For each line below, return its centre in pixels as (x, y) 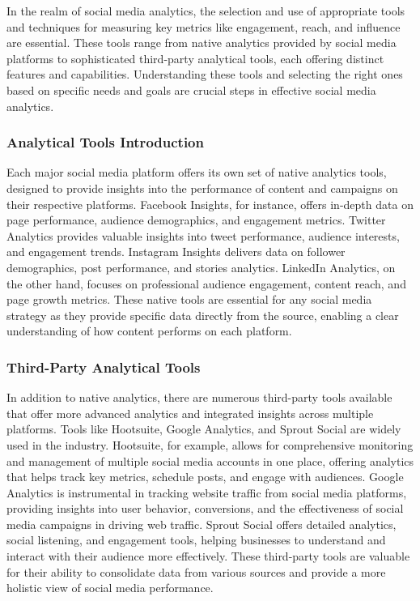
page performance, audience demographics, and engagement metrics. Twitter (196, 220)
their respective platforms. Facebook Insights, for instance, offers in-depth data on (210, 204)
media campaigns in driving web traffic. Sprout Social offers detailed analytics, (202, 524)
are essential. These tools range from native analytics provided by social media (202, 43)
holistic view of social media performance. (110, 588)
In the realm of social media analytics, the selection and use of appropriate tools (206, 11)
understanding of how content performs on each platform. (149, 331)
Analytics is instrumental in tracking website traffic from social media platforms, (207, 492)
